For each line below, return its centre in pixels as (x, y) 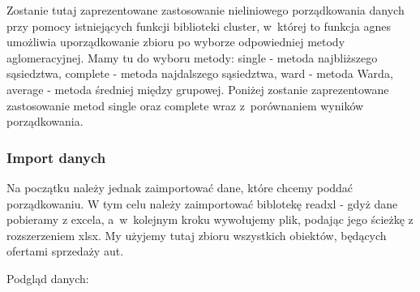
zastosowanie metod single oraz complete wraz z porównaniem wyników (185, 105)
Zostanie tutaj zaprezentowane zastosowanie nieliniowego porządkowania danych (206, 10)
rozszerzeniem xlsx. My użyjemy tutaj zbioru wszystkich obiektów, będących (197, 235)
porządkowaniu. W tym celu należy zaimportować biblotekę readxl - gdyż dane (202, 203)
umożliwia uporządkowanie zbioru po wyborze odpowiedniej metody (176, 42)
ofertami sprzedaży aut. (65, 251)
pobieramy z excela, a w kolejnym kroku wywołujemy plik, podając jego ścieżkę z (210, 219)
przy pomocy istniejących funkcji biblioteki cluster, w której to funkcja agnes (199, 26)
